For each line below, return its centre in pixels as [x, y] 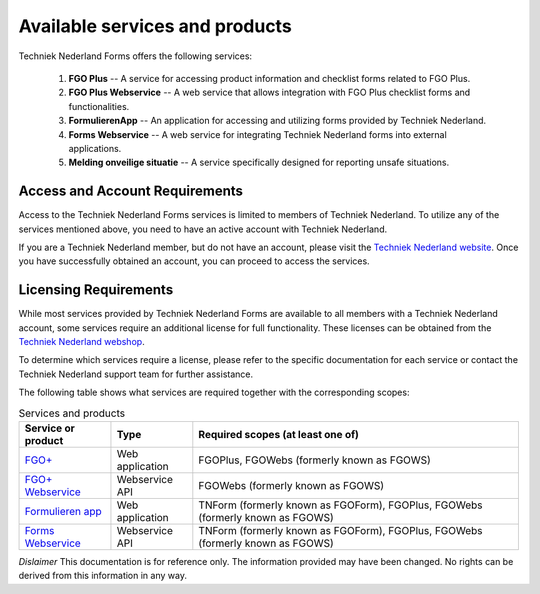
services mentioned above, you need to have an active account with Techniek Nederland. [203, 229]
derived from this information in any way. [102, 576]
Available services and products [155, 26]
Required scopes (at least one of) [279, 434]
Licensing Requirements [96, 290]
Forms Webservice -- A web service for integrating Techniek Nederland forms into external [257, 134]
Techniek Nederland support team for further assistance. [136, 374]
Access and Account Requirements [131, 191]
